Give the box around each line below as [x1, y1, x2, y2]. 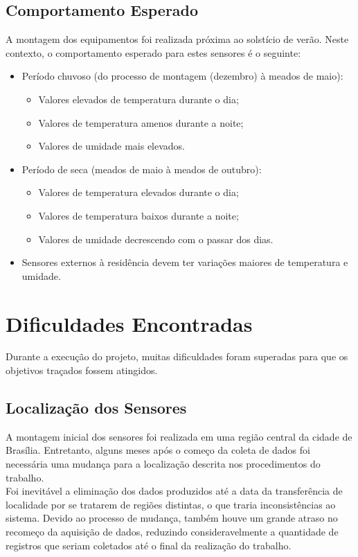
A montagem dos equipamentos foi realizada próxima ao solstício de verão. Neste [6, 32, 349, 46]
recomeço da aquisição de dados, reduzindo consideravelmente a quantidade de [6, 524, 339, 538]
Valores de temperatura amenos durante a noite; [38, 115, 244, 130]
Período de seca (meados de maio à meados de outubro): [21, 161, 262, 176]
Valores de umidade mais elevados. [38, 139, 186, 153]
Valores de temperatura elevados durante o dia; [38, 185, 239, 200]
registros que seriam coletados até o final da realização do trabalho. [6, 538, 292, 552]
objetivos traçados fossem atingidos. [6, 363, 158, 378]
